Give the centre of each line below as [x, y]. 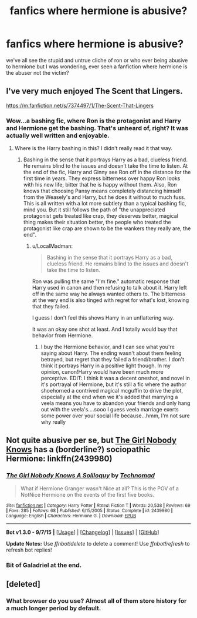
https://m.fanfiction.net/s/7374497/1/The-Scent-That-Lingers [80, 105]
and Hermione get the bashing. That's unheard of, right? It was [97, 128]
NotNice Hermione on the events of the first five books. [87, 494]
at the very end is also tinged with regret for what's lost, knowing [111, 300]
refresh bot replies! [29, 550]
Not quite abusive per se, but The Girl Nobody [91, 441]
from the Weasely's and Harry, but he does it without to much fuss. [104, 197]
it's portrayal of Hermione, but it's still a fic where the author [113, 384]
